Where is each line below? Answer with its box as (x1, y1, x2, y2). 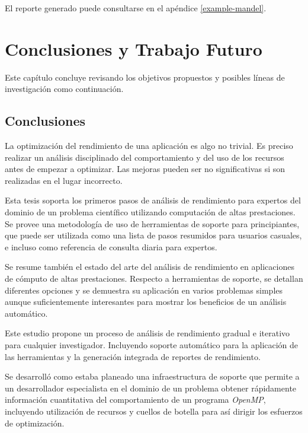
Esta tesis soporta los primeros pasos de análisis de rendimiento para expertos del (5, 194, 301, 206)
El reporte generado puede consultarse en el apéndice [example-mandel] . (5, 2, 267, 14)
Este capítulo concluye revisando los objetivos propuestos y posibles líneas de (5, 71, 285, 83)
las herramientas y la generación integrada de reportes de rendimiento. (5, 350, 261, 362)
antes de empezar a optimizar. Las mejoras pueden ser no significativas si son (5, 163, 285, 175)
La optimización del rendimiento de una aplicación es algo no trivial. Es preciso (5, 139, 293, 152)
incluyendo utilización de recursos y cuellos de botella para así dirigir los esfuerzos (5, 405, 303, 417)
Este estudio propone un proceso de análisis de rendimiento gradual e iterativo (5, 327, 290, 339)
